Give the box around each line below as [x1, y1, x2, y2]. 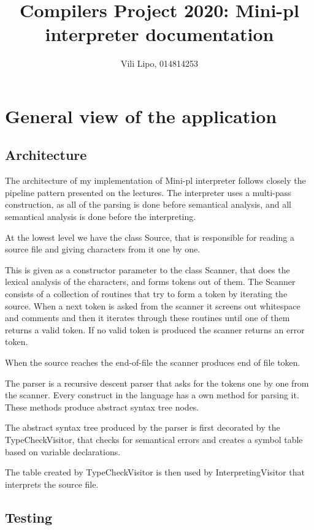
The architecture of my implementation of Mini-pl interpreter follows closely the [5, 174, 306, 187]
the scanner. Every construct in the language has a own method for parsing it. [5, 388, 299, 401]
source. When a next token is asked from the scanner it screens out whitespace [5, 299, 301, 312]
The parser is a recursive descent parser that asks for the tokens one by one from [5, 376, 309, 389]
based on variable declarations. [5, 445, 121, 458]
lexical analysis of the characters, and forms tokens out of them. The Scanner [5, 275, 296, 288]
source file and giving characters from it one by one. [5, 243, 201, 256]
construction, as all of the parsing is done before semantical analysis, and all [5, 198, 291, 211]
